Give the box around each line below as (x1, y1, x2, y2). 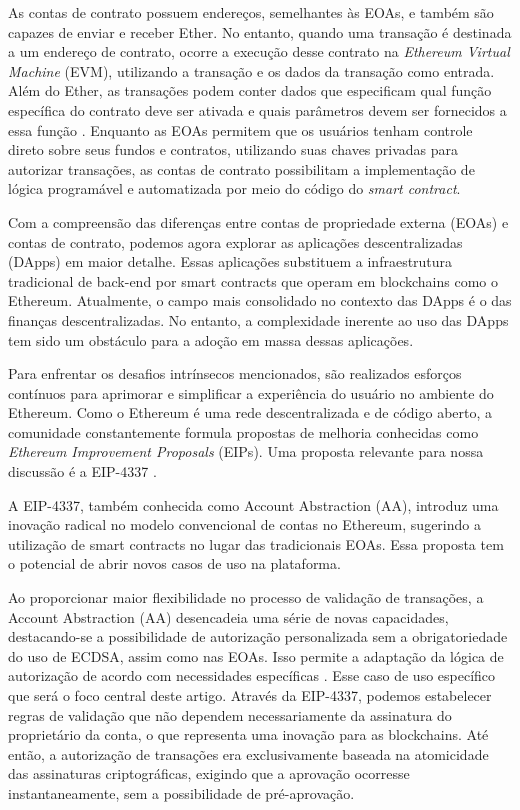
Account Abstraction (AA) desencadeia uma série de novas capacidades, (8, 606, 449, 627)
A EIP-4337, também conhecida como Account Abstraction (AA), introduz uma (8, 494, 499, 515)
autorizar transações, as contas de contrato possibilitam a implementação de (8, 158, 475, 179)
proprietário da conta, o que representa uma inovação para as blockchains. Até (8, 724, 489, 745)
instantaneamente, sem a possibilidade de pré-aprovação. (8, 782, 355, 803)
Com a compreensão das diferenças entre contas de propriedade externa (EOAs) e (8, 211, 509, 232)
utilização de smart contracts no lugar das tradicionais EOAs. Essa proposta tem (8, 533, 504, 554)
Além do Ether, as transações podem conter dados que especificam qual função (8, 80, 492, 101)
